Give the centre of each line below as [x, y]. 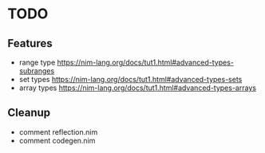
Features [30, 43]
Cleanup [29, 113]
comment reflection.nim [58, 131]
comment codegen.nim [57, 140]
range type [37, 62]
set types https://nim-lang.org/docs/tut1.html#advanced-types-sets [131, 79]
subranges [37, 71]
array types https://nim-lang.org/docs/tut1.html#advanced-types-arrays [138, 88]
